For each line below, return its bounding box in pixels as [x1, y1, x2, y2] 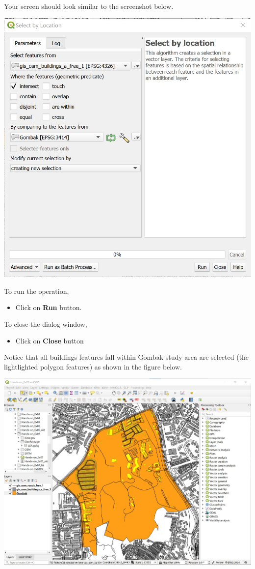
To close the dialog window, [4, 319, 87, 329]
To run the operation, [4, 285, 69, 296]
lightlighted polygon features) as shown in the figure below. [4, 361, 182, 371]
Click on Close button [15, 335, 84, 345]
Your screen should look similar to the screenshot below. [4, 1, 174, 11]
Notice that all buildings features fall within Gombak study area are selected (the [4, 352, 249, 362]
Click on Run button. [15, 302, 82, 313]
